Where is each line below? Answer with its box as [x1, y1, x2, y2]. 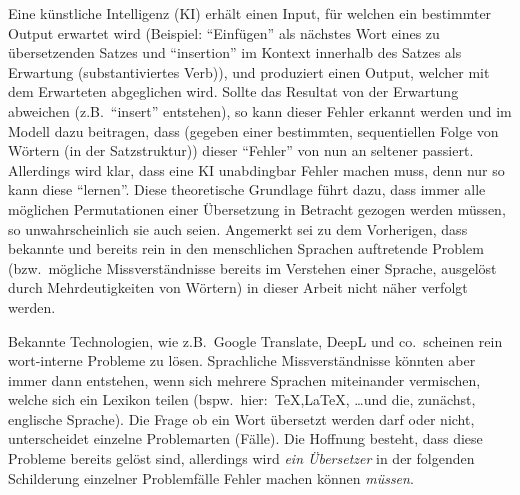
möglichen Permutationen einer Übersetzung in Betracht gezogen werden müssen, [8, 198, 506, 219]
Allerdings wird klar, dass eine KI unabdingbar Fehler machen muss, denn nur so [8, 159, 505, 180]
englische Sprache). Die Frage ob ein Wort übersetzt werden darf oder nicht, [8, 408, 475, 429]
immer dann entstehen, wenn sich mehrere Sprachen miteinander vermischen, [8, 369, 481, 390]
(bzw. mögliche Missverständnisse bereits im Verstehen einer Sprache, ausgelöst [8, 257, 497, 278]
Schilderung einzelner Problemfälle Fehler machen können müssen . [8, 467, 414, 488]
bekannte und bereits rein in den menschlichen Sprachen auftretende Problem [8, 238, 484, 259]
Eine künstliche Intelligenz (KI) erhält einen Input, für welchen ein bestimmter [8, 3, 492, 23]
